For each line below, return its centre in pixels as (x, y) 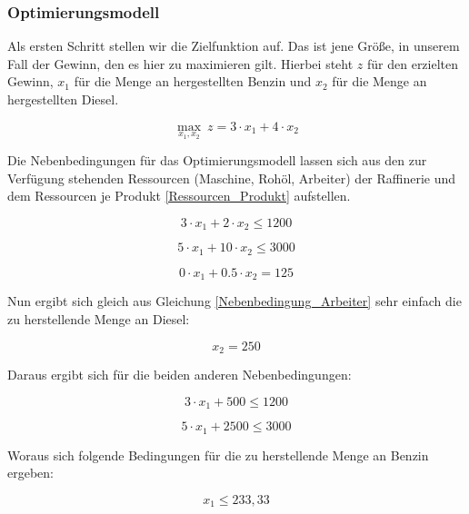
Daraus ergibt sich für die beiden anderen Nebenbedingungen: (180, 374)
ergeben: (30, 473)
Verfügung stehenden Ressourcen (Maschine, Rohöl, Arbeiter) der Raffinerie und (232, 178)
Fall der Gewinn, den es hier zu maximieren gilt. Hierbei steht (180, 63)
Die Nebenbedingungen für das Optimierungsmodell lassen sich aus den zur (217, 160)
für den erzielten (413, 63)
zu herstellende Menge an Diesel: (99, 318)
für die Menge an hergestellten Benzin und (193, 81)
